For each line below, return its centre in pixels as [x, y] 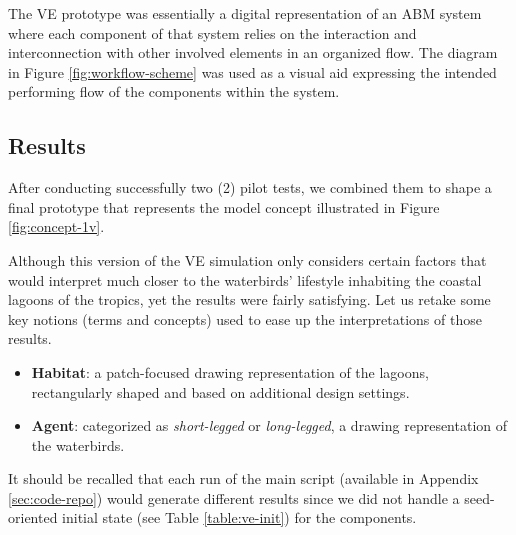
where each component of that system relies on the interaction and [212, 32]
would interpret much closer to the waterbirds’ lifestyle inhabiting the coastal [245, 279]
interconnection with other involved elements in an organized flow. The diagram [253, 52]
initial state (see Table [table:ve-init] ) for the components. [239, 517]
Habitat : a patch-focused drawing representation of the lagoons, [230, 371]
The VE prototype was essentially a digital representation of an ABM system [245, 13]
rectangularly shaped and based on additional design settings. [220, 391]
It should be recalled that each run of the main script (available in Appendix [243, 478]
